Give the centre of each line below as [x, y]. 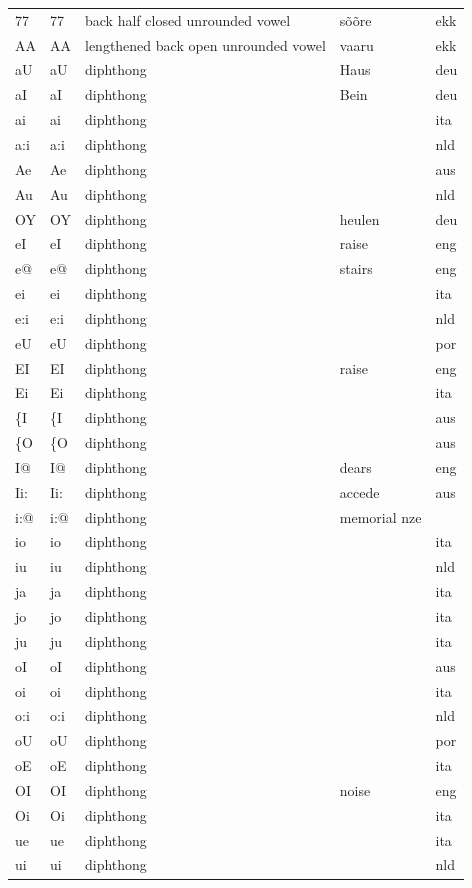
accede [359, 491]
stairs [356, 268]
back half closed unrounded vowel [188, 19]
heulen [359, 218]
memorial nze [380, 516]
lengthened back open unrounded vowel [205, 44]
